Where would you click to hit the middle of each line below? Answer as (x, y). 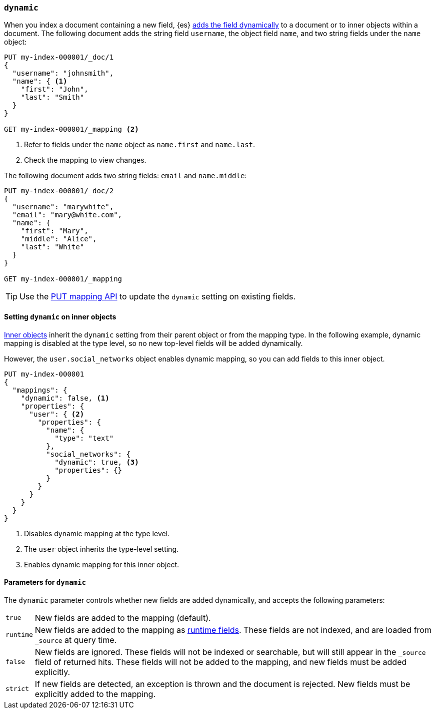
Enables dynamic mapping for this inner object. (102, 564)
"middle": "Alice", (59, 239)
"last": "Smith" (52, 97)
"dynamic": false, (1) (65, 398)
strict (17, 689)
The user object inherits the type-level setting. (101, 549)
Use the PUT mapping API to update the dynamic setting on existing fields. (158, 297)
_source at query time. (76, 640)
